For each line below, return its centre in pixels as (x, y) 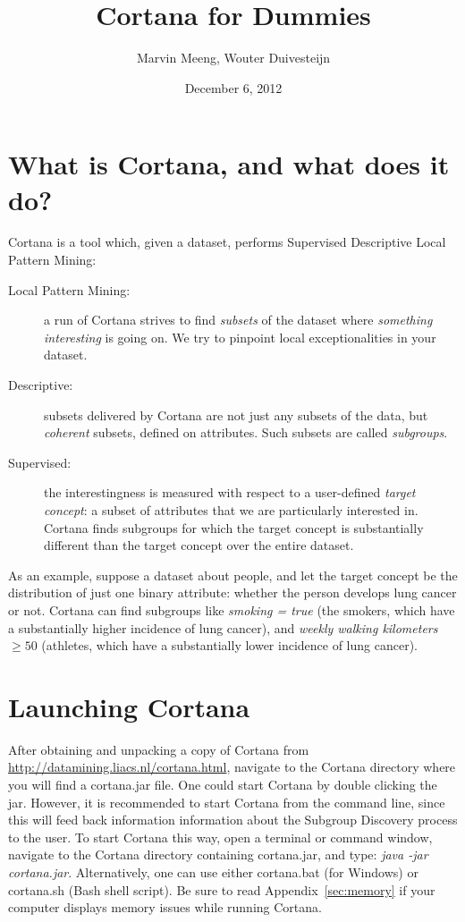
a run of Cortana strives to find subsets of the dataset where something (238, 320)
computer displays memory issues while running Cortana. (165, 907)
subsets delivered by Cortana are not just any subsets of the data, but (236, 414)
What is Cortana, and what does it (229, 164)
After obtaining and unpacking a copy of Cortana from (159, 749)
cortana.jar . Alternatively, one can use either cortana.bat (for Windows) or (213, 872)
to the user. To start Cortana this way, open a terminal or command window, (220, 837)
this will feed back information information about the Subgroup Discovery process (233, 820)
